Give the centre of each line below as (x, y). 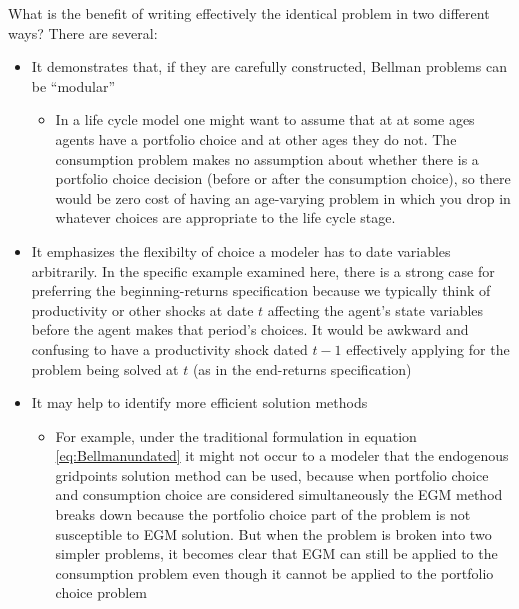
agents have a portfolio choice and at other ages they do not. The (256, 138)
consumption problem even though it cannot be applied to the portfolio (274, 572)
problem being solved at (105, 368)
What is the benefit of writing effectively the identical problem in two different (249, 13)
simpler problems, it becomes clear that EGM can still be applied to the (276, 553)
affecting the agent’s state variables (375, 309)
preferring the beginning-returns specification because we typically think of (261, 290)
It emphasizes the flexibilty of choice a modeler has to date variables (241, 250)
